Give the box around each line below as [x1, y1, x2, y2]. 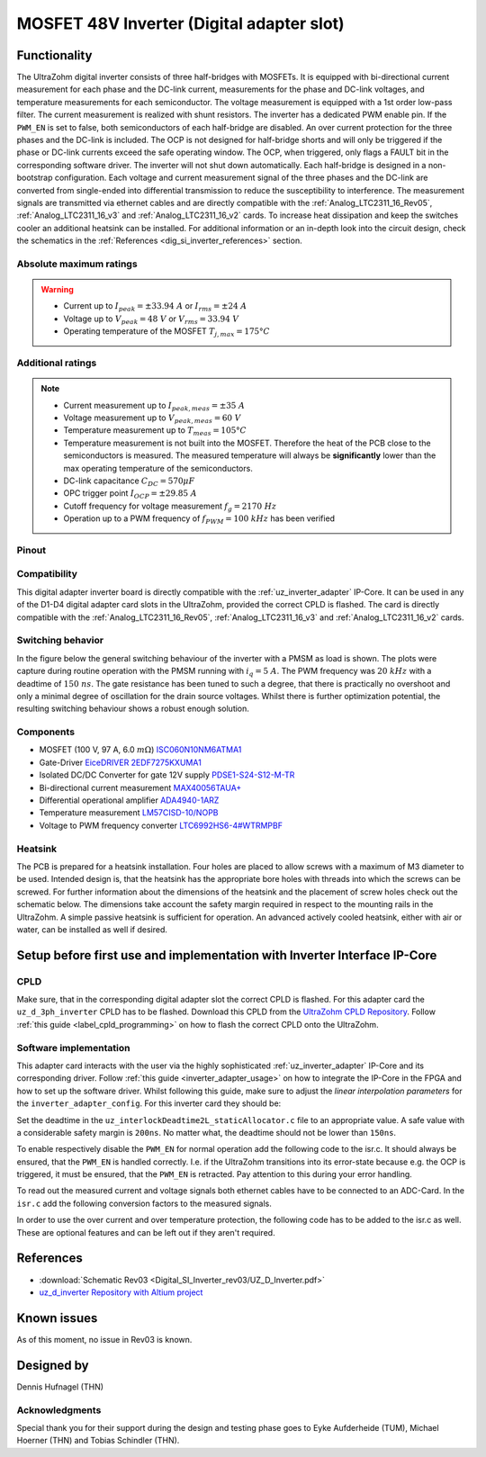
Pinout [16, 544, 47, 556]
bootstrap [16, 172, 53, 184]
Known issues [16, 1310, 98, 1326]
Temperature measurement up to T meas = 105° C [63, 425, 247, 438]
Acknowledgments [16, 1404, 102, 1417]
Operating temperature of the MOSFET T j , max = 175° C [63, 326, 270, 339]
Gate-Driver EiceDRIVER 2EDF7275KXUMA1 [39, 757, 202, 768]
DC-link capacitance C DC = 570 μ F [63, 475, 195, 488]
